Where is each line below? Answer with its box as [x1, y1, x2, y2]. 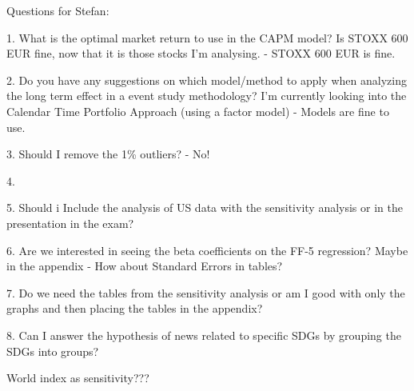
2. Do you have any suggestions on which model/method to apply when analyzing [6, 71, 407, 88]
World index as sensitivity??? [6, 369, 149, 386]
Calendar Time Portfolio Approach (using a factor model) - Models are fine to [6, 102, 389, 119]
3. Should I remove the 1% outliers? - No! [6, 146, 210, 162]
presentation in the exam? [6, 214, 134, 231]
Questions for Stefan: [6, 2, 109, 18]
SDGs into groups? [6, 342, 99, 359]
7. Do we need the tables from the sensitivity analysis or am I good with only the [6, 284, 405, 301]
